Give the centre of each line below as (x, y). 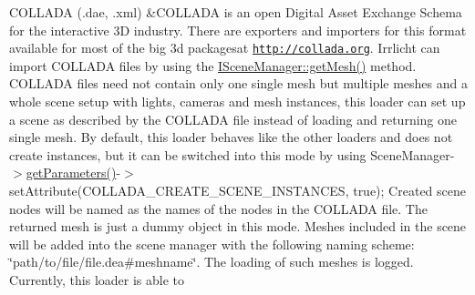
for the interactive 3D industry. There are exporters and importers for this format (238, 30)
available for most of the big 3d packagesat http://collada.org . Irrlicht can (225, 48)
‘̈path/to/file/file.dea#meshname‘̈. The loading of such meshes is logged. (212, 262)
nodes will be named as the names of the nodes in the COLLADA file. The (218, 208)
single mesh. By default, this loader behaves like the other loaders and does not (231, 137)
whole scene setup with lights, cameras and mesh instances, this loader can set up (237, 102)
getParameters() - (73, 173)
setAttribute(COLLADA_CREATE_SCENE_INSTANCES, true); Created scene (237, 190)
